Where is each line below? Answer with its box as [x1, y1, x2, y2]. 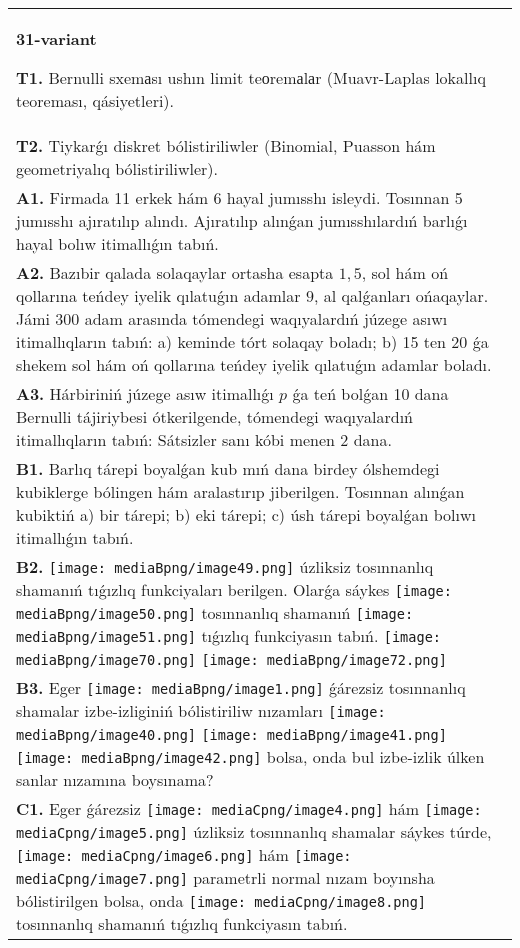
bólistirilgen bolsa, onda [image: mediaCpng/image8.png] [16, 889, 427, 912]
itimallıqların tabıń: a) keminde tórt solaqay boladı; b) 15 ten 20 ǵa [16, 330, 489, 353]
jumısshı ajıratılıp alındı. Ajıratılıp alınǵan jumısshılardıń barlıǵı [16, 209, 468, 232]
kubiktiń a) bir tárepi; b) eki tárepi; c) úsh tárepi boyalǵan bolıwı [16, 503, 476, 526]
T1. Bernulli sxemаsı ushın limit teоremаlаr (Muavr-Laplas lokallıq [16, 66, 486, 89]
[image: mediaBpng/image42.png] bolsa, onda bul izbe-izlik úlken [16, 745, 485, 768]
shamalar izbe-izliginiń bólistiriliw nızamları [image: [16, 699, 386, 722]
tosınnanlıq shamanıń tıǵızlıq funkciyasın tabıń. [16, 912, 348, 935]
